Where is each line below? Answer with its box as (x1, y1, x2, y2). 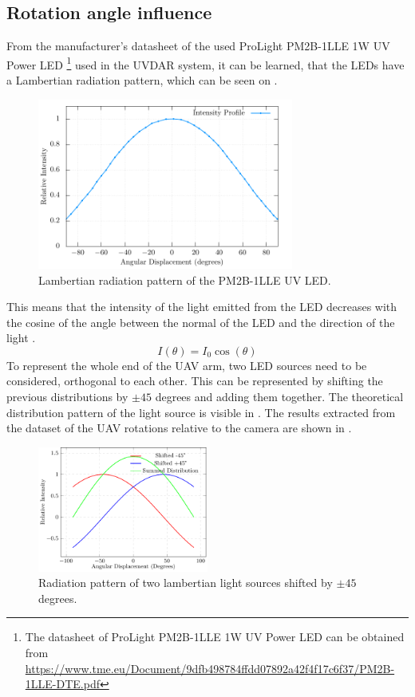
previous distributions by (6, 388, 128, 405)
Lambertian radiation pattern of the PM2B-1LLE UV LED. (38, 271, 331, 288)
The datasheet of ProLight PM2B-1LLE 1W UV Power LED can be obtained (25, 628, 405, 645)
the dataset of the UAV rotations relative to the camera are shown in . (6, 419, 352, 436)
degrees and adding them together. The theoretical (155, 388, 404, 405)
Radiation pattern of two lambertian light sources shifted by (38, 574, 333, 591)
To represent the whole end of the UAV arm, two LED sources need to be (6, 356, 367, 373)
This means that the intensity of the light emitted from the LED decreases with (6, 298, 397, 315)
